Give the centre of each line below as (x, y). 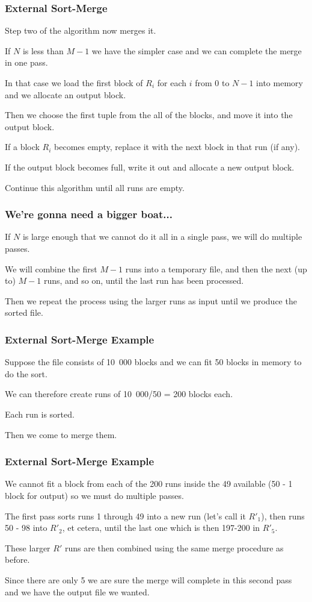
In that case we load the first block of (74, 83)
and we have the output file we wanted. (77, 591)
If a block (22, 147)
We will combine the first (51, 268)
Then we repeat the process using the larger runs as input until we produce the (151, 300)
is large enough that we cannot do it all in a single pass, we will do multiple (162, 237)
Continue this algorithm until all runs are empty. (95, 187)
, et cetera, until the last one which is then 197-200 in (161, 528)
